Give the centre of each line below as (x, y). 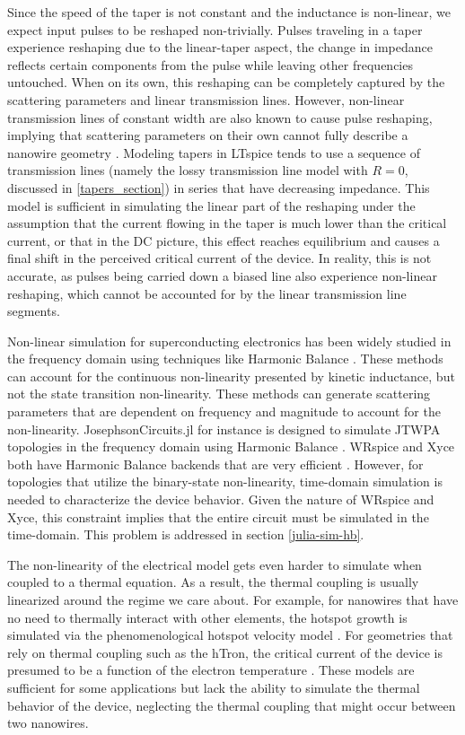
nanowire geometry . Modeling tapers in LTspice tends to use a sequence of (214, 152)
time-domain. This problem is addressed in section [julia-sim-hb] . (186, 534)
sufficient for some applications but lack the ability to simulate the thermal (214, 687)
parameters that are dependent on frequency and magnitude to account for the (224, 411)
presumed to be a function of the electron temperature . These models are (211, 670)
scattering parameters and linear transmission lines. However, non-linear (206, 99)
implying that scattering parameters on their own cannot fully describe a (208, 135)
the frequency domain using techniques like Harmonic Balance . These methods (225, 359)
